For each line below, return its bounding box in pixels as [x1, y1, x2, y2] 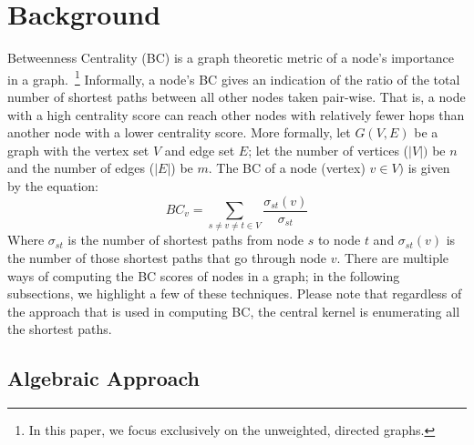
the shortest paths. [7, 319, 112, 339]
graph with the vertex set [7, 140, 149, 159]
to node [317, 230, 361, 249]
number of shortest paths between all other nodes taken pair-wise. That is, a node [7, 86, 466, 106]
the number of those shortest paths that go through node [7, 248, 327, 267]
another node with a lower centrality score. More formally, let [7, 123, 351, 142]
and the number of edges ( [7, 158, 155, 177]
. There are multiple [336, 248, 449, 267]
